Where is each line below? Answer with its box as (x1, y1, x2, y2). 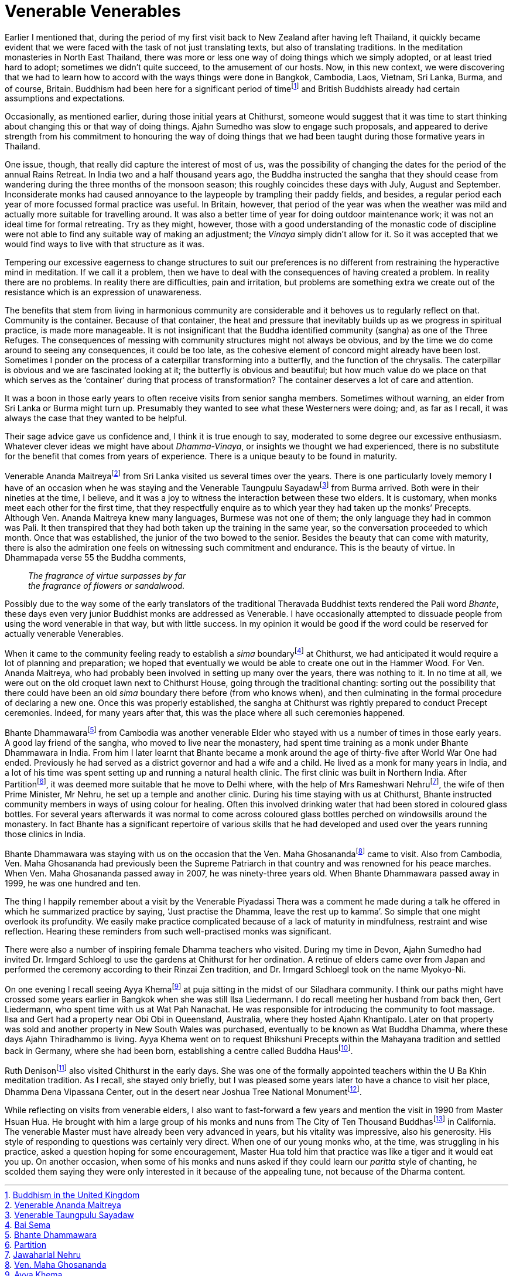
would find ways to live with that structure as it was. (5, 239, 204, 250)
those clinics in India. (5, 828, 85, 839)
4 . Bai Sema (5, 1219, 51, 1230)
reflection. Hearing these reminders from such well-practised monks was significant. (5, 926, 331, 937)
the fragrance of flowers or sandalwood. (28, 580, 185, 591)
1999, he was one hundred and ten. (5, 878, 141, 889)
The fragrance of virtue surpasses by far (28, 570, 186, 581)
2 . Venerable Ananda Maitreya (5, 1199, 121, 1210)
